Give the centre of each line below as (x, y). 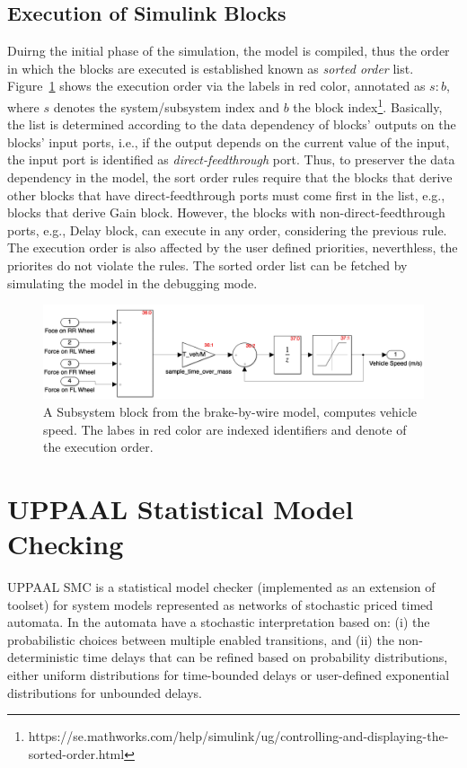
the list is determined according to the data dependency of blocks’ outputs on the (232, 124)
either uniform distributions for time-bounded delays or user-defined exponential (229, 675)
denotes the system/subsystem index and (166, 106)
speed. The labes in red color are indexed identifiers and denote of (225, 429)
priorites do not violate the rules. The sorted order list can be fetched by (207, 265)
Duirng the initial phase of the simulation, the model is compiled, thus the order (229, 51)
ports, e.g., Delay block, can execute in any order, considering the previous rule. (227, 230)
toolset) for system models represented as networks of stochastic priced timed (220, 604)
